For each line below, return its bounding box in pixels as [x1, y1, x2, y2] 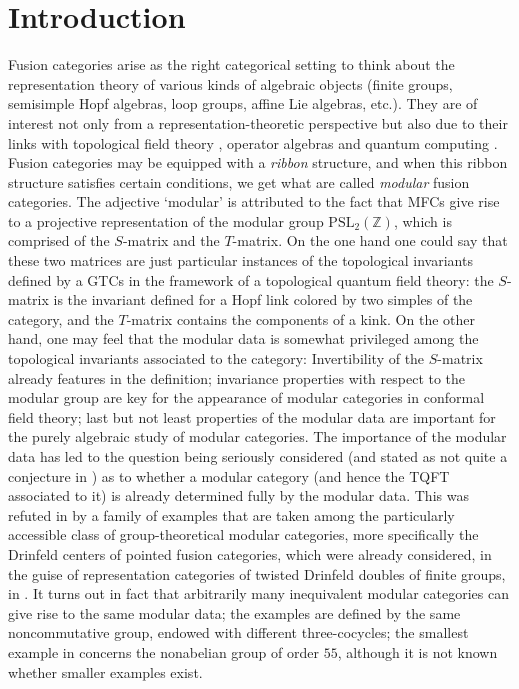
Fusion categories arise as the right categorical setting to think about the [8, 54, 455, 75]
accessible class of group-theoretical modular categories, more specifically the [8, 524, 479, 545]
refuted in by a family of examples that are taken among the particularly [8, 504, 455, 525]
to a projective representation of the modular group [8, 210, 324, 231]
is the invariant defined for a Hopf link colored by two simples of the [53, 289, 473, 310]
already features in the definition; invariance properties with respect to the [8, 367, 466, 388]
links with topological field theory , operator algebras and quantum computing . [8, 132, 498, 153]
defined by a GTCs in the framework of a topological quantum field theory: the [8, 269, 494, 290]
